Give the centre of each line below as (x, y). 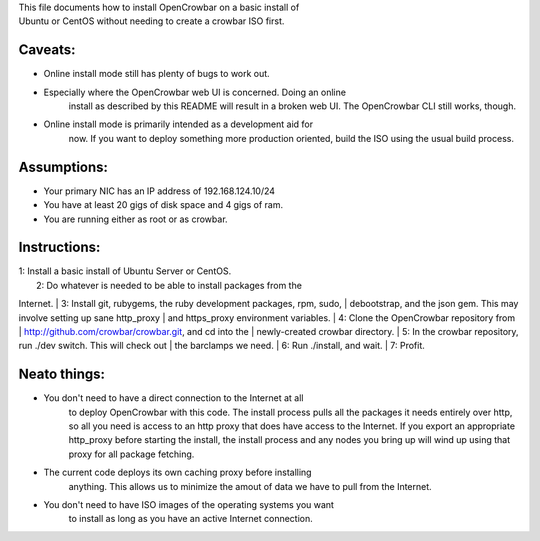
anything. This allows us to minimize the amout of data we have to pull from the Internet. (250, 486)
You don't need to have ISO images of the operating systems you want (189, 505)
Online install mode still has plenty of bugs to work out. (156, 74)
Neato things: (61, 374)
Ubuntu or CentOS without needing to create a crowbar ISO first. (151, 21)
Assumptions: (63, 166)
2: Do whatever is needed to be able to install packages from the (169, 285)
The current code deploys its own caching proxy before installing (177, 472)
